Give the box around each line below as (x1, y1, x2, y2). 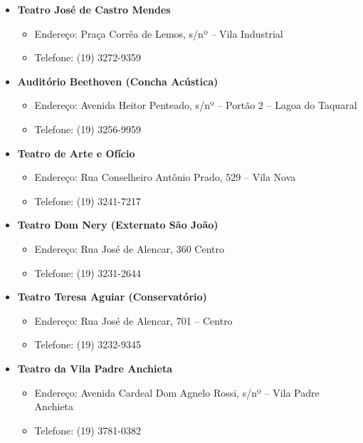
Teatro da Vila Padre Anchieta (17, 360, 172, 375)
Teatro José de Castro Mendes (17, 2, 171, 16)
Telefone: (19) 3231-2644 (34, 265, 141, 280)
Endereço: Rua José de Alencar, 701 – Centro (34, 313, 233, 328)
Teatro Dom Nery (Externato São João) (17, 217, 219, 232)
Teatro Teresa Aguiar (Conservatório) (17, 289, 207, 304)
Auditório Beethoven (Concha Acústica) (17, 73, 219, 88)
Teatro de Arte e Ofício (17, 145, 135, 160)
